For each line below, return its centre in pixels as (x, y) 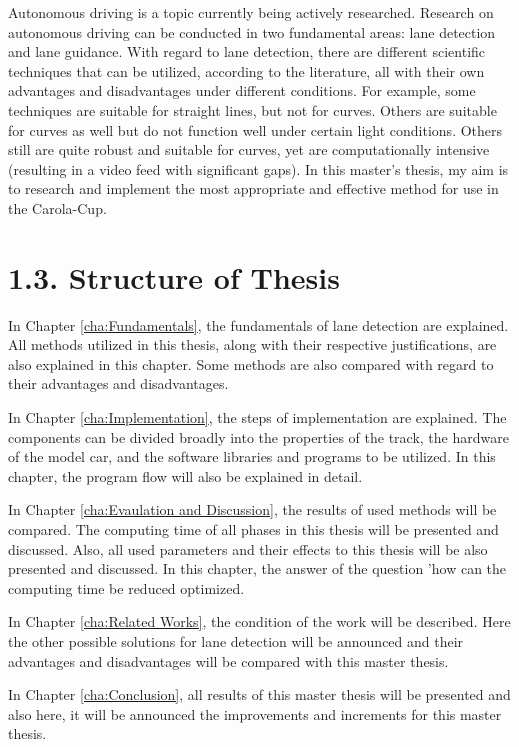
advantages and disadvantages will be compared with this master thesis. (228, 660)
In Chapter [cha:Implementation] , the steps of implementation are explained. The (257, 417)
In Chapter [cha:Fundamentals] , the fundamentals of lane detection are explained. (258, 324)
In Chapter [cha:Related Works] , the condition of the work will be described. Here (259, 621)
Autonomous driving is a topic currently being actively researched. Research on (251, 12)
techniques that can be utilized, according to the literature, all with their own (246, 70)
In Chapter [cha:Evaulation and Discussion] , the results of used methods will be (252, 509)
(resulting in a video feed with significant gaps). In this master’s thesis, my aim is (258, 168)
